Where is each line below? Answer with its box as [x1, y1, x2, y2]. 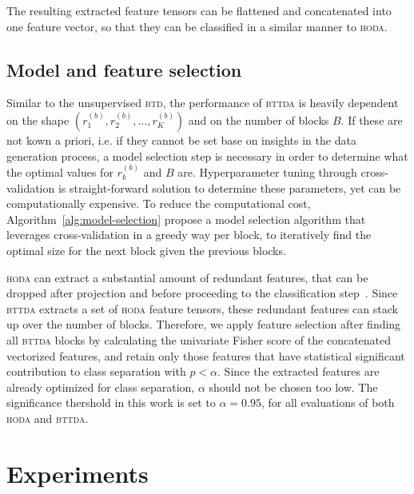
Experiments [6, 456, 149, 489]
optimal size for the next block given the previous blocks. [6, 241, 286, 258]
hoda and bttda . [6, 409, 89, 426]
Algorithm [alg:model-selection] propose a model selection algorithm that [6, 210, 366, 227]
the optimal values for [6, 163, 113, 180]
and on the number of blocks [188, 111, 329, 128]
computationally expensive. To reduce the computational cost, [6, 195, 311, 212]
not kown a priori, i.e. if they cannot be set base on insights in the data [6, 131, 356, 148]
